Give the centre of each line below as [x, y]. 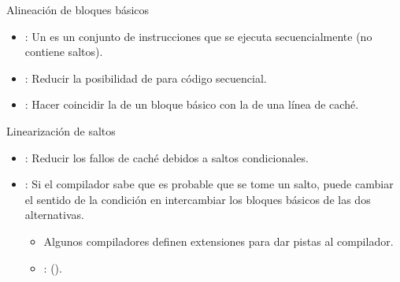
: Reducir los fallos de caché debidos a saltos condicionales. [167, 157]
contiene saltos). [64, 52]
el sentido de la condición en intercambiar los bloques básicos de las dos [198, 199]
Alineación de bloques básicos [78, 9]
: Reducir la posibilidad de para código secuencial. [146, 78]
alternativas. [54, 215]
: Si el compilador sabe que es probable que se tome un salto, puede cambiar [209, 184]
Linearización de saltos [61, 130]
